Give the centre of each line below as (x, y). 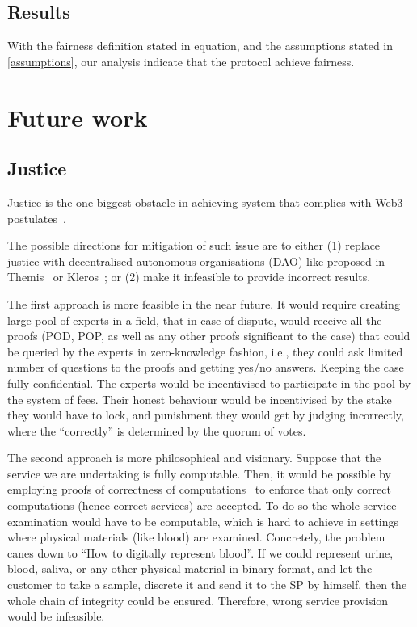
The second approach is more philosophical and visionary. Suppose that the (194, 458)
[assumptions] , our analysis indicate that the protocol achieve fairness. (181, 61)
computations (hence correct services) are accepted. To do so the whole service (202, 505)
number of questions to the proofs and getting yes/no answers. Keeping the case (206, 367)
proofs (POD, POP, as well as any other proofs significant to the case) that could (209, 336)
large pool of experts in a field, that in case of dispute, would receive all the (195, 320)
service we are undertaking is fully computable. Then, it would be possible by (199, 473)
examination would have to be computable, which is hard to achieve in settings (203, 521)
